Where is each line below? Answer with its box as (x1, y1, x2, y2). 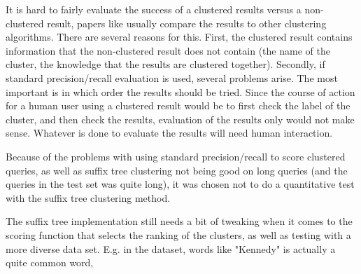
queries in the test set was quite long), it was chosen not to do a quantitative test (6, 177, 355, 191)
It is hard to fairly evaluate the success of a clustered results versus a (6, 2, 302, 16)
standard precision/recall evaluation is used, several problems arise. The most (6, 70, 338, 85)
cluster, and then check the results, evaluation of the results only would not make (6, 111, 355, 126)
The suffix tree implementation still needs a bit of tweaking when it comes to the (6, 214, 353, 228)
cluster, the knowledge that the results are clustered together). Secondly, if (6, 57, 325, 71)
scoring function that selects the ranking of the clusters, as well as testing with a (6, 227, 351, 242)
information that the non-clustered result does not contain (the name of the (6, 43, 330, 57)
